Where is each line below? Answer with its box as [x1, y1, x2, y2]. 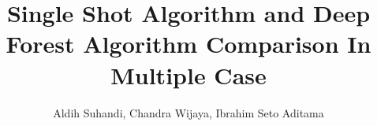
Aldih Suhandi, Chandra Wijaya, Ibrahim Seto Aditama [53, 104, 324, 120]
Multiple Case [110, 58, 267, 91]
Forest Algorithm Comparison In [6, 28, 371, 60]
